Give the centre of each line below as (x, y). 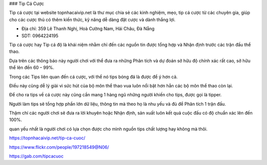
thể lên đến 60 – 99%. (32, 68)
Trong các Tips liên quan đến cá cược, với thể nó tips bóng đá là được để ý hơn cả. (93, 77)
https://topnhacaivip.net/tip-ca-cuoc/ (47, 138)
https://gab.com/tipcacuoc (36, 156)
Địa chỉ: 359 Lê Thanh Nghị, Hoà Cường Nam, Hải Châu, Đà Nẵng (88, 29)
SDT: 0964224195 (40, 36)
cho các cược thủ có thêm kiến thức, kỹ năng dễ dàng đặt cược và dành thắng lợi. (92, 19)
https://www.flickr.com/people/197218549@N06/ (59, 147)
